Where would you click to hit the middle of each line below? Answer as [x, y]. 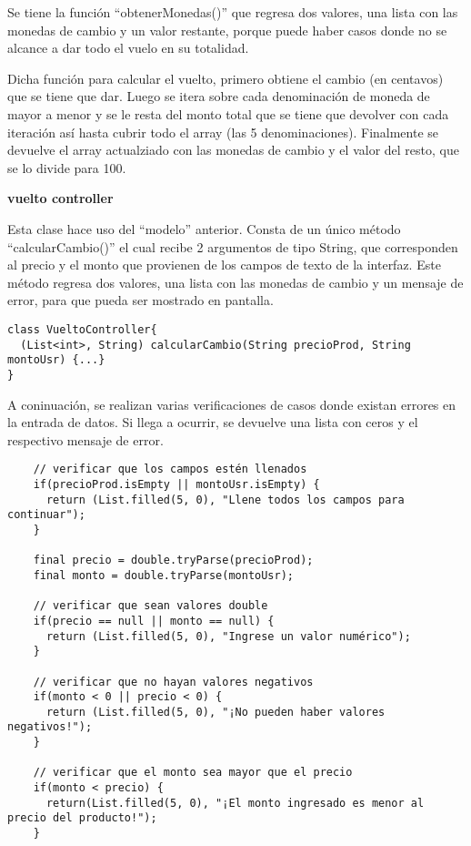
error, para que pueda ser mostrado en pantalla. [140, 300]
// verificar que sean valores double [150, 606]
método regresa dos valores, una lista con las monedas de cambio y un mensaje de [235, 282]
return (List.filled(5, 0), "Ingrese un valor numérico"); [228, 636]
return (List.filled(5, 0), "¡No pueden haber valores [215, 712]
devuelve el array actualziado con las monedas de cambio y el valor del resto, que [233, 150]
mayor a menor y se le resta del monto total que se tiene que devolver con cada [228, 113]
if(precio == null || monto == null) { [154, 621]
